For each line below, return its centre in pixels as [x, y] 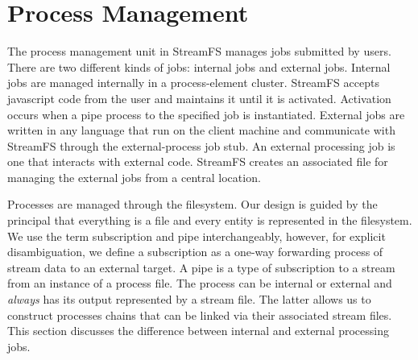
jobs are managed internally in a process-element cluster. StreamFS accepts [193, 83]
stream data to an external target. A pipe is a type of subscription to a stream [201, 267]
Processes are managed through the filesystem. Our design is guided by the [192, 204]
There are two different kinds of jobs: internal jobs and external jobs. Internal [199, 66]
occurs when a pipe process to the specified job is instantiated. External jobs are [206, 114]
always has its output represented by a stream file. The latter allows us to [189, 299]
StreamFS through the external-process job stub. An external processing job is [201, 145]
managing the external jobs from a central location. [134, 177]
